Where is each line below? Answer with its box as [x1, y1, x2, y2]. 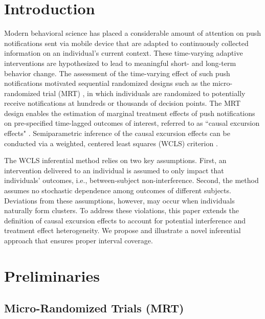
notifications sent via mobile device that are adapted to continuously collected [4, 37, 249, 48]
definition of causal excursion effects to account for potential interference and [4, 215, 246, 225]
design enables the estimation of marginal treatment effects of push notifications [4, 107, 255, 118]
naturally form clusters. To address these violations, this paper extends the [4, 205, 239, 216]
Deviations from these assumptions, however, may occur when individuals [4, 195, 235, 206]
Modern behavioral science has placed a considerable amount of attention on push [4, 28, 261, 38]
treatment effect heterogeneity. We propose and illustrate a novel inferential [4, 225, 241, 236]
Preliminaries [4, 265, 100, 286]
